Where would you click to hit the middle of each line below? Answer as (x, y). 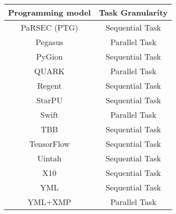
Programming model (50, 12)
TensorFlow (49, 144)
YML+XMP (49, 202)
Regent (49, 85)
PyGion (49, 56)
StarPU (49, 100)
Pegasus (50, 42)
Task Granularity (133, 12)
